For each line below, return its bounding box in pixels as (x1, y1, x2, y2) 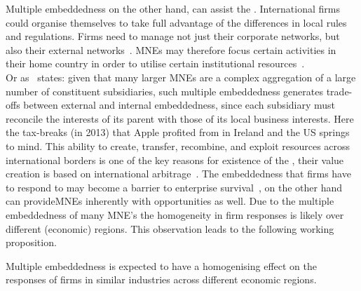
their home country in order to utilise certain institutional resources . (6, 56, 305, 71)
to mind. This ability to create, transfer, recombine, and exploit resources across (6, 138, 350, 153)
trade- (326, 83, 353, 98)
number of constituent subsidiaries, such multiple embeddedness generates (6, 83, 323, 98)
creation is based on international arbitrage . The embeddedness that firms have (6, 166, 351, 181)
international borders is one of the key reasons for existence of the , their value (6, 152, 344, 167)
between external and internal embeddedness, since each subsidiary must (23, 97, 336, 112)
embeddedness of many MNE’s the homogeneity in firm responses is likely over (6, 207, 344, 222)
